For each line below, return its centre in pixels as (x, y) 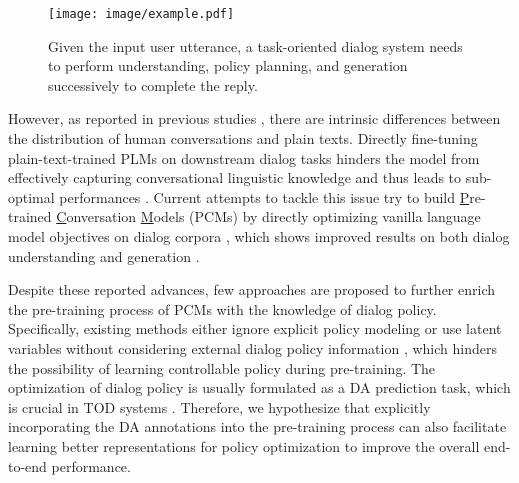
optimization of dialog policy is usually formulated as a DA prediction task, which (259, 387)
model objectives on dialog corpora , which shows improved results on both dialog (259, 236)
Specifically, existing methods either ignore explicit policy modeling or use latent (255, 328)
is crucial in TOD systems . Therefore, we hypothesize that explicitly (219, 406)
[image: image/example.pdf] (141, 14)
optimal (31, 196)
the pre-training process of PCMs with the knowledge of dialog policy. (222, 308)
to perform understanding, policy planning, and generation (228, 65)
